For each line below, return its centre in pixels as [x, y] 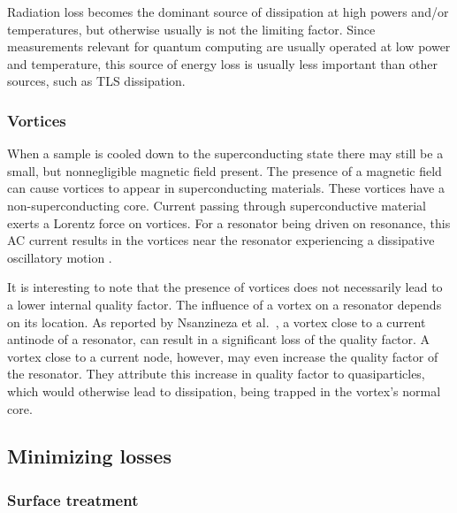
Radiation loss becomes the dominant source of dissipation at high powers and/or [228, 11]
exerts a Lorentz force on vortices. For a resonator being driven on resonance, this [229, 222]
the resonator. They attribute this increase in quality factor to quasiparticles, [216, 374]
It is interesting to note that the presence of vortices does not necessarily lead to [225, 287]
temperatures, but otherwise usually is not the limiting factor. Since [191, 29]
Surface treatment [73, 499]
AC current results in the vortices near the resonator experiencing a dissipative [221, 240]
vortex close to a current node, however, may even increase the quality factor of [223, 356]
